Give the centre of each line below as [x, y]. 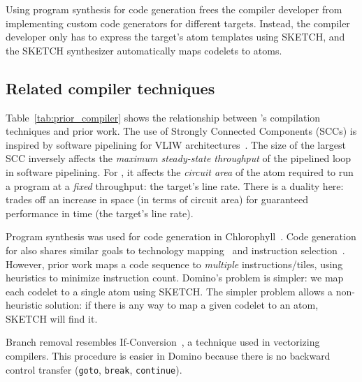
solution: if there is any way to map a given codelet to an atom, [182, 305]
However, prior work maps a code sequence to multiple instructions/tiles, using [174, 264]
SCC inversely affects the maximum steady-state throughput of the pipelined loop [179, 158]
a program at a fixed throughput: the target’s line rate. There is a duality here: [175, 185]
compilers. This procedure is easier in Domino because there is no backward [168, 356]
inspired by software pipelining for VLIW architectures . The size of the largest [176, 144]
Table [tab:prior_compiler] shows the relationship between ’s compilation [163, 117]
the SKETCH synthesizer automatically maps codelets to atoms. [144, 50]
